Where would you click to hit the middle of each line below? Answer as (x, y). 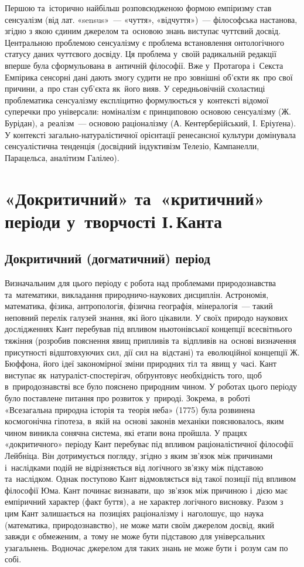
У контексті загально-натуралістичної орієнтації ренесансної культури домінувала (150, 134)
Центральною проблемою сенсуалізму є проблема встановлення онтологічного (144, 42)
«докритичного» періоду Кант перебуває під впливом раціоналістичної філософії (149, 444)
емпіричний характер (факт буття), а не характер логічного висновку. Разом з (144, 501)
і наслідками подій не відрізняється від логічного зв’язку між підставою (134, 467)
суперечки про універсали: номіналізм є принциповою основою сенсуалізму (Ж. (148, 111)
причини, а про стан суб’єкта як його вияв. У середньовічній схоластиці (135, 88)
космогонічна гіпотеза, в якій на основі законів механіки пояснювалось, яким (144, 421)
